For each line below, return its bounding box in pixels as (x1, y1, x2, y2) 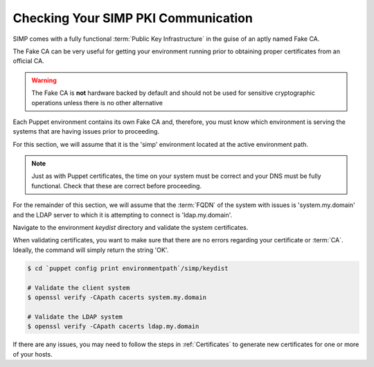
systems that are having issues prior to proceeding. (12, 127, 159, 136)
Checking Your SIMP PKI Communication (12, 10, 253, 26)
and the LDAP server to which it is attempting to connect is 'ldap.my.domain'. (12, 211, 232, 219)
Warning (31, 76, 57, 84)
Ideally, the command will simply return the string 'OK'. (12, 246, 169, 254)
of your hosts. (12, 350, 53, 358)
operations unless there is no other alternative (31, 98, 163, 107)
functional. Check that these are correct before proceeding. (31, 181, 202, 190)
